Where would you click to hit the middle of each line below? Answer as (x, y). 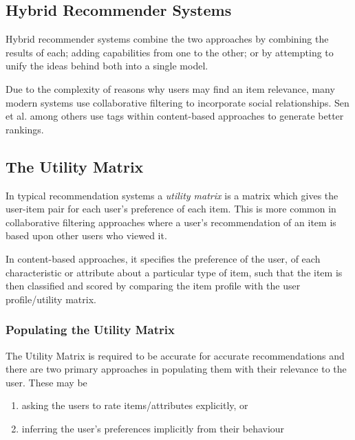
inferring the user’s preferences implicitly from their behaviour (153, 428)
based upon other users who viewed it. (86, 235)
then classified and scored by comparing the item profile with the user (153, 286)
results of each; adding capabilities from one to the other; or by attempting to (170, 52)
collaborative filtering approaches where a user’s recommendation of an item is (171, 222)
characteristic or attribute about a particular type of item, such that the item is (174, 272)
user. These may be (46, 382)
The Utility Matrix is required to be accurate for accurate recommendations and (175, 355)
